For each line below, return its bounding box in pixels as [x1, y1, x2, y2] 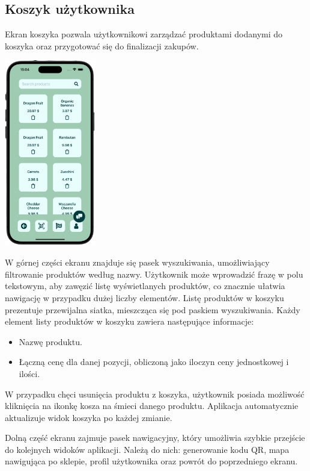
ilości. [19, 367, 40, 379]
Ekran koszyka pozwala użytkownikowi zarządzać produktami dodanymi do [5, 28, 283, 40]
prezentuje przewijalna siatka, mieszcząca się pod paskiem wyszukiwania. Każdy [5, 303, 300, 316]
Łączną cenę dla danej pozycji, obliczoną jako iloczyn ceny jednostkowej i [19, 355, 289, 368]
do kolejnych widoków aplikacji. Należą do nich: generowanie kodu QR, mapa [5, 443, 290, 455]
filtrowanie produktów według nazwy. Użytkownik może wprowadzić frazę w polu [5, 267, 303, 280]
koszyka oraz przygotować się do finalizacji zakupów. [5, 39, 199, 52]
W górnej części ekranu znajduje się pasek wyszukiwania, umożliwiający [5, 256, 270, 269]
